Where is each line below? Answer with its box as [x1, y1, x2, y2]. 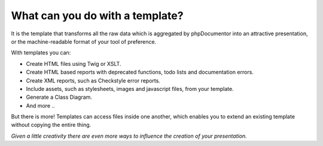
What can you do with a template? [11, 9, 184, 22]
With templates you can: [11, 49, 71, 56]
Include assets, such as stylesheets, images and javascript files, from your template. [26, 85, 234, 92]
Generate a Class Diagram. [26, 93, 93, 101]
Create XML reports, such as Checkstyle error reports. [26, 77, 161, 84]
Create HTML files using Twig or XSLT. [26, 60, 121, 67]
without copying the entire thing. [11, 121, 92, 129]
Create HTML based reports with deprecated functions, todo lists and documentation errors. [26, 69, 254, 76]
